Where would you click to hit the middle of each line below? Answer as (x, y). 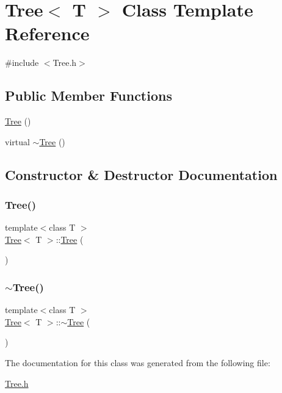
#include (22, 63)
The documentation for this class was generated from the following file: (138, 363)
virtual (17, 141)
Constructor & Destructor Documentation (141, 174)
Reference (47, 33)
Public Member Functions (89, 96)
